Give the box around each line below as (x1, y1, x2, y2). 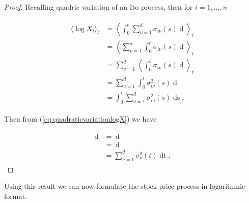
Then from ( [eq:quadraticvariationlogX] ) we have (4, 113, 157, 124)
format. (4, 190, 27, 201)
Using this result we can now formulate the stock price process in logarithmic (4, 181, 245, 191)
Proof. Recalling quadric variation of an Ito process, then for (4, 2, 193, 12)
